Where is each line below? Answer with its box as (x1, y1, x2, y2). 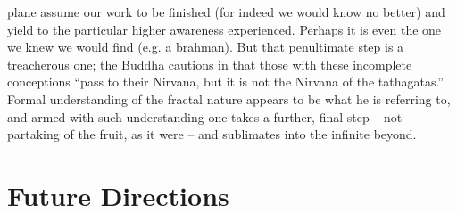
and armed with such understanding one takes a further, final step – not (7, 107, 403, 126)
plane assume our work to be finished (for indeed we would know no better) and (7, 3, 445, 20)
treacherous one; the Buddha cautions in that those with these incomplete (7, 54, 412, 73)
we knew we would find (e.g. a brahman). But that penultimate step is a (7, 37, 404, 56)
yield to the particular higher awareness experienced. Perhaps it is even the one (7, 20, 442, 38)
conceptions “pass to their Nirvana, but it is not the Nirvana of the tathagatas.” (7, 72, 444, 91)
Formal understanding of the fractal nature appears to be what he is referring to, (7, 89, 451, 108)
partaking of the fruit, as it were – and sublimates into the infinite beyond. (7, 125, 417, 143)
